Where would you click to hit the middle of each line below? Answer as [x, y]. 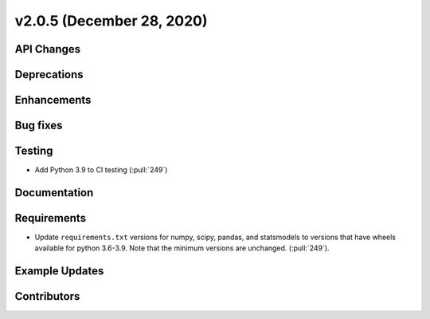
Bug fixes [39, 126]
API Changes [48, 49]
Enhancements [53, 100]
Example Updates [59, 271]
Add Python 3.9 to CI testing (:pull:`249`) [101, 170]
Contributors [47, 296]
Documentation [54, 193]
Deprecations [49, 75]
